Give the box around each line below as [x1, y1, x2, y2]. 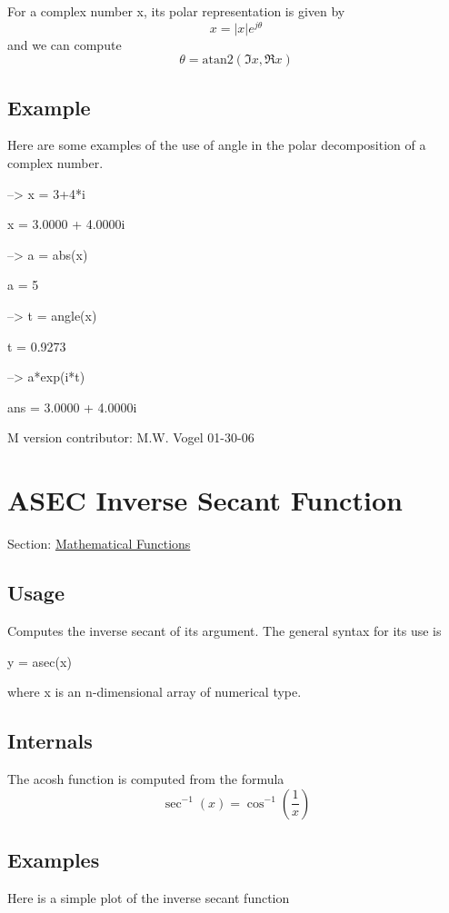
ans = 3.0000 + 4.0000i [7, 397, 137, 416]
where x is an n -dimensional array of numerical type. [7, 682, 302, 701]
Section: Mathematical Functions [7, 534, 191, 553]
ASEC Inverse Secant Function [7, 481, 403, 519]
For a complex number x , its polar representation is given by [7, 2, 345, 20]
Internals [7, 727, 93, 755]
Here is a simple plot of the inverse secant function [7, 888, 290, 907]
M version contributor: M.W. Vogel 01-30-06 [7, 428, 254, 447]
